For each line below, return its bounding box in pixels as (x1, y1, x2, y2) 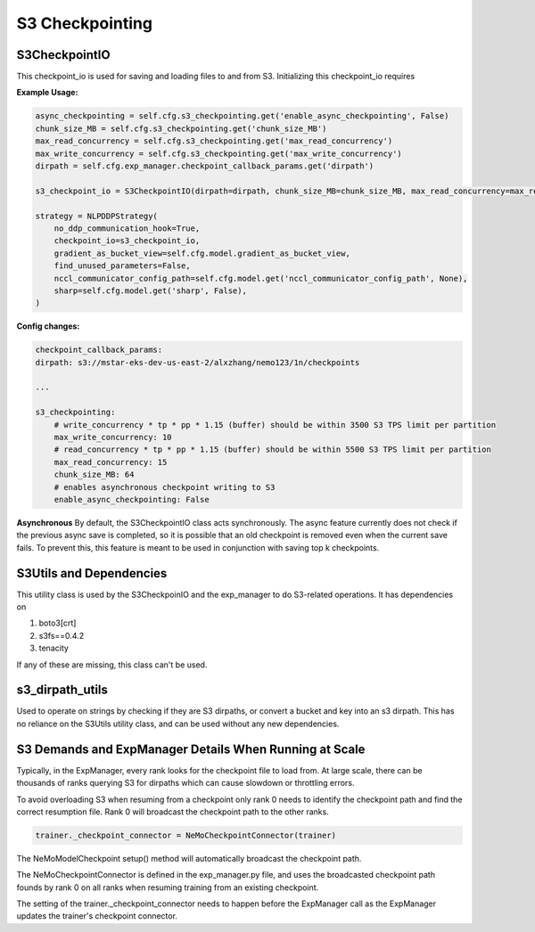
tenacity (38, 642, 69, 654)
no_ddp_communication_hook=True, (53, 223, 201, 233)
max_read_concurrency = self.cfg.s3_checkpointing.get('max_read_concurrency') (35, 136, 393, 146)
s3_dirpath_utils (16, 683, 109, 698)
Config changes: (16, 321, 80, 331)
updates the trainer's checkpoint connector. (16, 911, 178, 921)
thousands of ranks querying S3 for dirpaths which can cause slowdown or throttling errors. (16, 778, 355, 789)
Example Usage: (16, 87, 78, 98)
